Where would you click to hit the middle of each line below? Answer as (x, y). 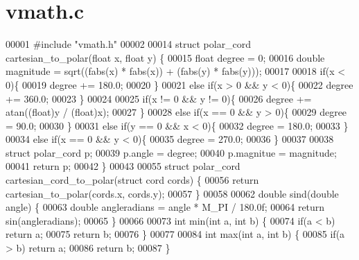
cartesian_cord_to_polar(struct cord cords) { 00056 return (132, 180)
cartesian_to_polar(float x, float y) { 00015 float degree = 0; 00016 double (165, 57)
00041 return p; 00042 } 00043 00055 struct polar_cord (123, 166)
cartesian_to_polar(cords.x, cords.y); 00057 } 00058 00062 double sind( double (172, 193)
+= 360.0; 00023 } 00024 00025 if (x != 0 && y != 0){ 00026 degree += (159, 98)
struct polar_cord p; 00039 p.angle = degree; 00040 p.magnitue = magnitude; (171, 152)
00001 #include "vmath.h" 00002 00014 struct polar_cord (129, 44)
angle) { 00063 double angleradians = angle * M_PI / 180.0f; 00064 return (165, 207)
